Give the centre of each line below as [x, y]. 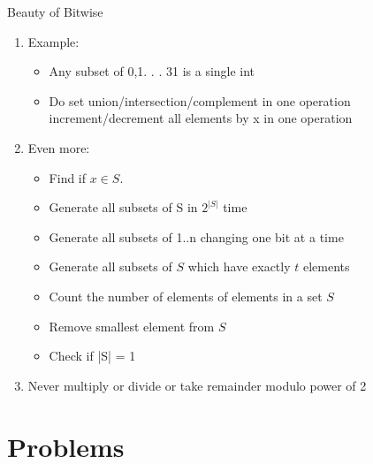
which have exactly [239, 266]
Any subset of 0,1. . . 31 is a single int [152, 71]
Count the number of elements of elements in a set [186, 296]
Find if [68, 177]
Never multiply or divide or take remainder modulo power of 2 [197, 385]
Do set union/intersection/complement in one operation [200, 100]
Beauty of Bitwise [55, 11]
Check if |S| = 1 [92, 356]
